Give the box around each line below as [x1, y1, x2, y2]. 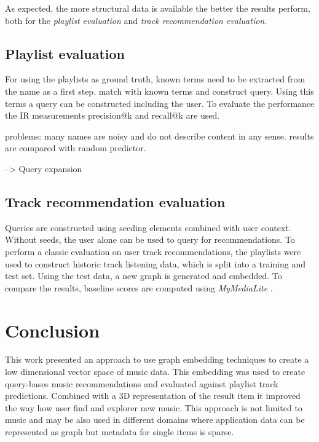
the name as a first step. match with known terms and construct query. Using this [5, 84, 314, 97]
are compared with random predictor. [5, 141, 146, 154]
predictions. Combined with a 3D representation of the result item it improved [5, 389, 301, 402]
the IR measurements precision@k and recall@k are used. [5, 109, 220, 122]
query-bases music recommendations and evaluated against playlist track [5, 377, 278, 390]
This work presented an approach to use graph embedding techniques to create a [5, 353, 309, 366]
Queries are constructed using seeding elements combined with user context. [5, 221, 291, 234]
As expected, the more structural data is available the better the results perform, [5, 2, 310, 14]
